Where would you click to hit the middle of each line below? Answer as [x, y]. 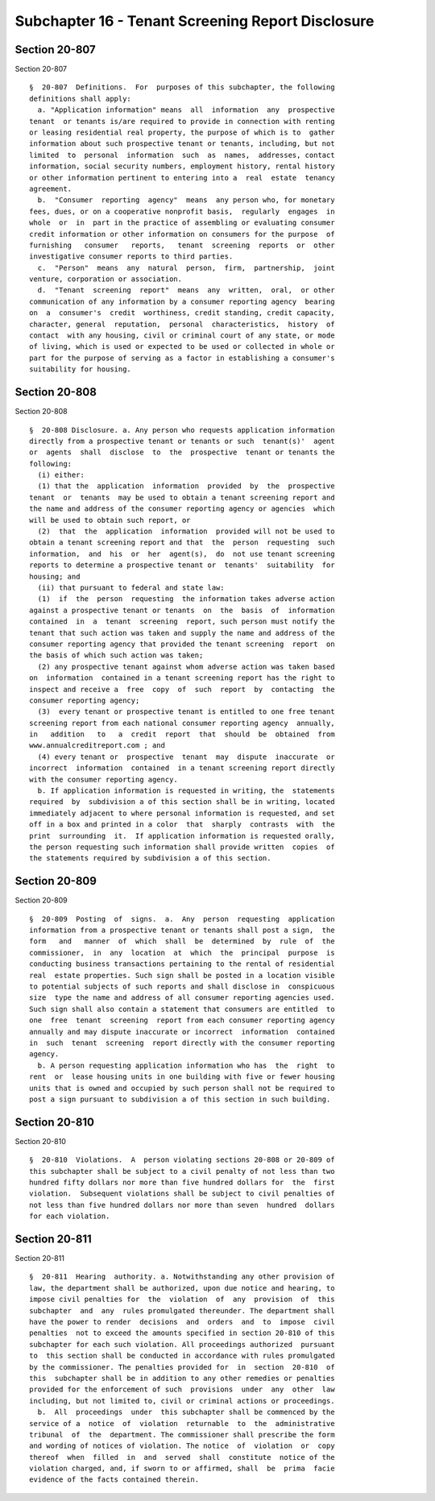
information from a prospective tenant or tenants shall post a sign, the [182, 930]
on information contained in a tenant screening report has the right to [182, 678]
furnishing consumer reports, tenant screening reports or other [182, 245]
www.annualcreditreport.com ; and [97, 746]
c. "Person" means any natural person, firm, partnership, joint [186, 267]
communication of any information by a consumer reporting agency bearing [182, 301]
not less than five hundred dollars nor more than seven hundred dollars [182, 1205]
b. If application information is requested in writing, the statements [186, 791]
